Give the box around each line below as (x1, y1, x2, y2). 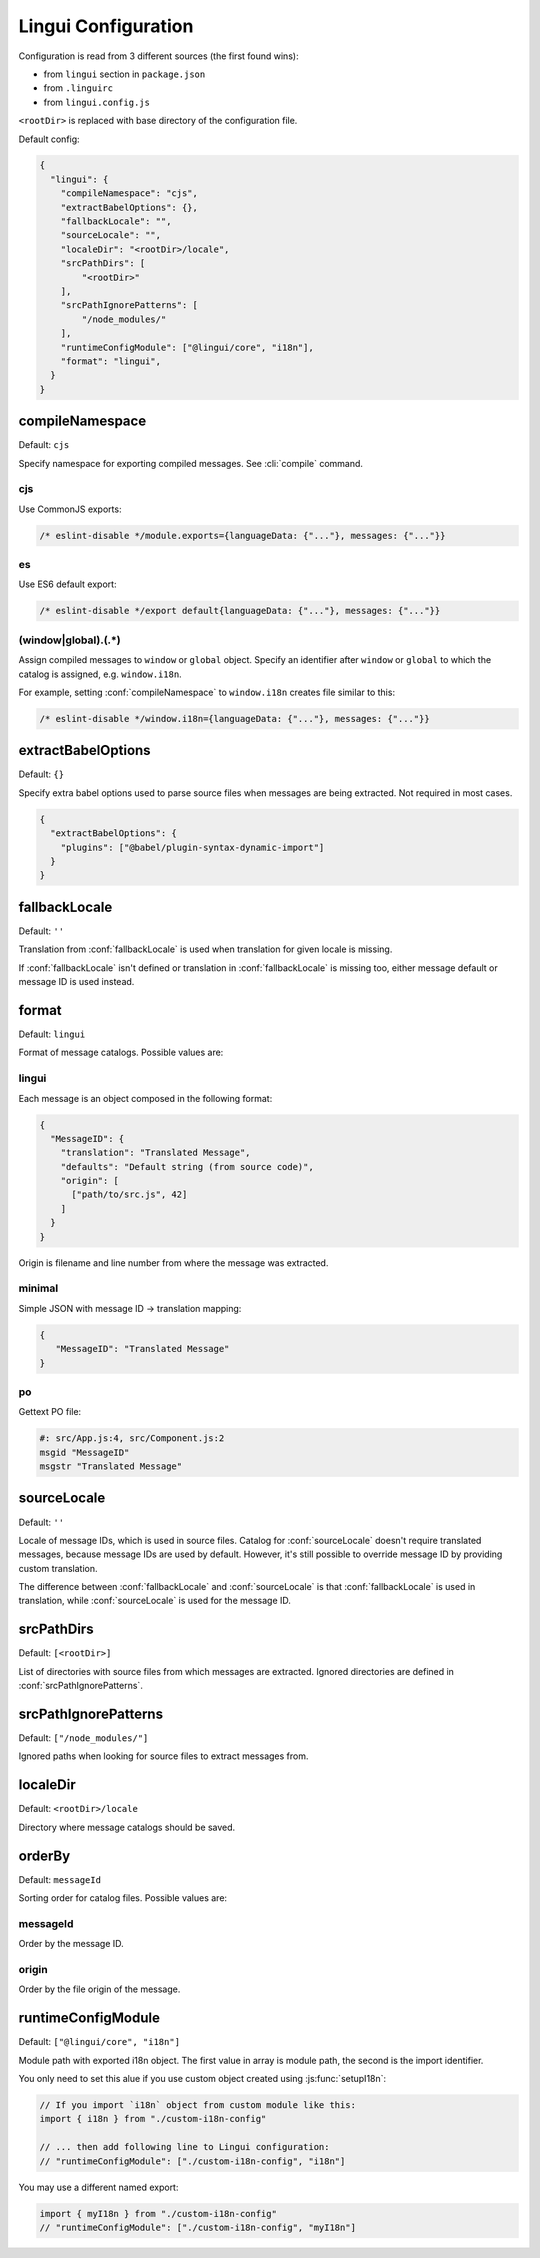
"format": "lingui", (60, 355, 162, 367)
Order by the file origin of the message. (18, 1983, 181, 1995)
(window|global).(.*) (18, 633, 121, 647)
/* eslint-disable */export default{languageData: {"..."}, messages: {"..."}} (39, 605, 441, 617)
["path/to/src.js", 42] (71, 1189, 188, 1200)
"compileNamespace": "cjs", (60, 188, 199, 199)
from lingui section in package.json (43, 68, 206, 80)
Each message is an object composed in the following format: (18, 1092, 273, 1104)
